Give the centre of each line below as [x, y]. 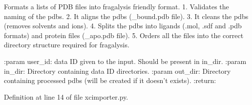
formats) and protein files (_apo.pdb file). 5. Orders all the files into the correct [124, 35]
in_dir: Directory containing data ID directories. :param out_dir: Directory [117, 71]
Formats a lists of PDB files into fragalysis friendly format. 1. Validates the [116, 6]
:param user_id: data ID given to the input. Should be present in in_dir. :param [125, 61]
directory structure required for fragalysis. [67, 45]
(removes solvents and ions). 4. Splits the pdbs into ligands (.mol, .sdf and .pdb [123, 26]
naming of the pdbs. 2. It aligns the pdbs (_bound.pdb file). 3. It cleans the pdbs [126, 16]
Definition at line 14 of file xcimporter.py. [66, 96]
